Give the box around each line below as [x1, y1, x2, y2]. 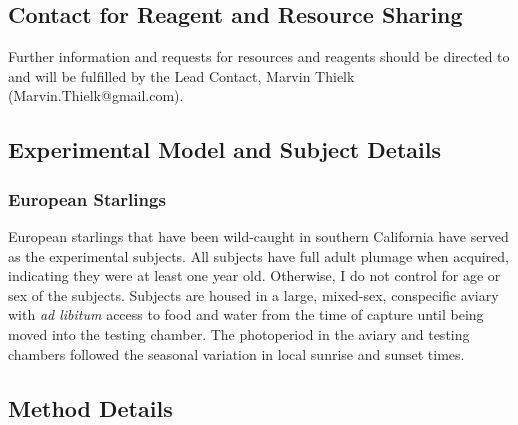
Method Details [8, 392, 173, 423]
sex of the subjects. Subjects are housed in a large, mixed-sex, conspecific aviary [8, 284, 499, 305]
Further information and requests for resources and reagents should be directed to [8, 46, 510, 67]
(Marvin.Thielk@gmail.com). [8, 85, 184, 106]
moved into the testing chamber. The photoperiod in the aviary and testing [8, 323, 470, 344]
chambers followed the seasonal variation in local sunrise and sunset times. [8, 343, 465, 364]
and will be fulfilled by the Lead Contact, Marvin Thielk [8, 65, 355, 86]
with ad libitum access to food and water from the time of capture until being [8, 304, 484, 325]
